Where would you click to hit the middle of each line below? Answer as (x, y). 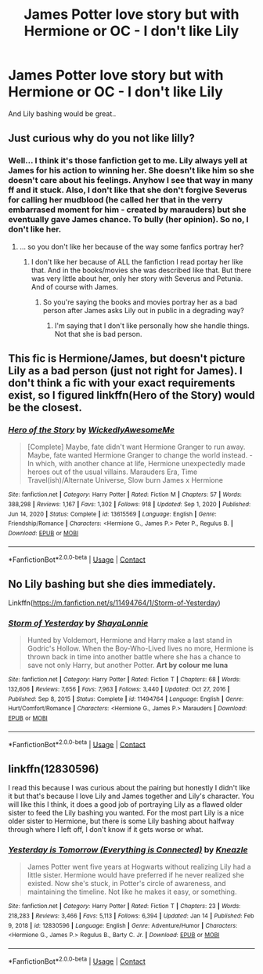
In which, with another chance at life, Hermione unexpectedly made (136, 464)
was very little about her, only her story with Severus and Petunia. (137, 278)
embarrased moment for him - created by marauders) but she (127, 210)
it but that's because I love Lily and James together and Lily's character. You (131, 796)
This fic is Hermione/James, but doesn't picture (127, 359)
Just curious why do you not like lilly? (102, 139)
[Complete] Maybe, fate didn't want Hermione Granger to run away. (136, 447)
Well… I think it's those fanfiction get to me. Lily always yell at (128, 161)
